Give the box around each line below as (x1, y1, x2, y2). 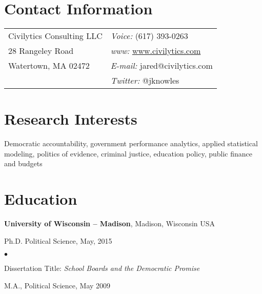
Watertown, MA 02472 (8, 60, 90, 72)
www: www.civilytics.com (110, 45, 201, 57)
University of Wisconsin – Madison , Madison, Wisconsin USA (4, 218, 215, 229)
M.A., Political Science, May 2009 (4, 280, 111, 290)
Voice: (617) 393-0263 (110, 30, 188, 42)
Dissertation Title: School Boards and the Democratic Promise (4, 263, 200, 273)
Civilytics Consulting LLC (8, 30, 103, 42)
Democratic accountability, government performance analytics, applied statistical (4, 138, 258, 149)
